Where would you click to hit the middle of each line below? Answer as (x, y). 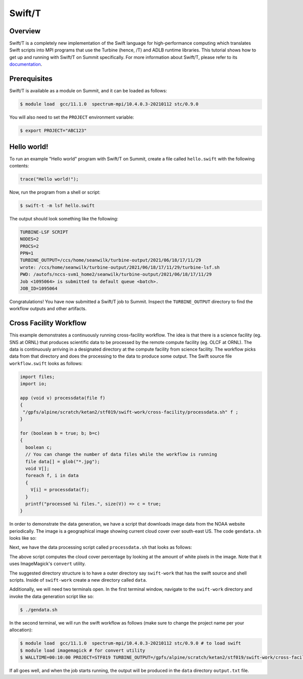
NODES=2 (29, 239)
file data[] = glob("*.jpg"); (63, 461)
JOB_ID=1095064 (39, 289)
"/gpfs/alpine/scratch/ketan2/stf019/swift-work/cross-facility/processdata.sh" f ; (131, 412)
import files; (37, 377)
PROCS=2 (29, 246)
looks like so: (23, 538)
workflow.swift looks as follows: (46, 363)
